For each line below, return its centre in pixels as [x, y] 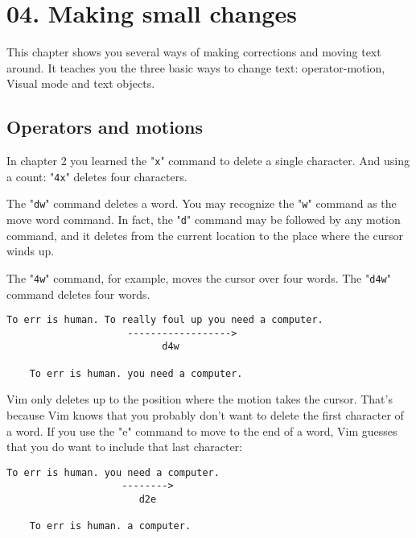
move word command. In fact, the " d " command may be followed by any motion [204, 219]
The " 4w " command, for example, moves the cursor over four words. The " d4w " [199, 277]
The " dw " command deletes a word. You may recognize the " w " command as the [202, 203]
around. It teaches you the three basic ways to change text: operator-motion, [196, 67]
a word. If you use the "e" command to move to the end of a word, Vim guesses [202, 430]
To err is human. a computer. [110, 526]
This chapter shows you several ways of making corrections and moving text [194, 52]
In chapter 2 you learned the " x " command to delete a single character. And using [208, 161]
